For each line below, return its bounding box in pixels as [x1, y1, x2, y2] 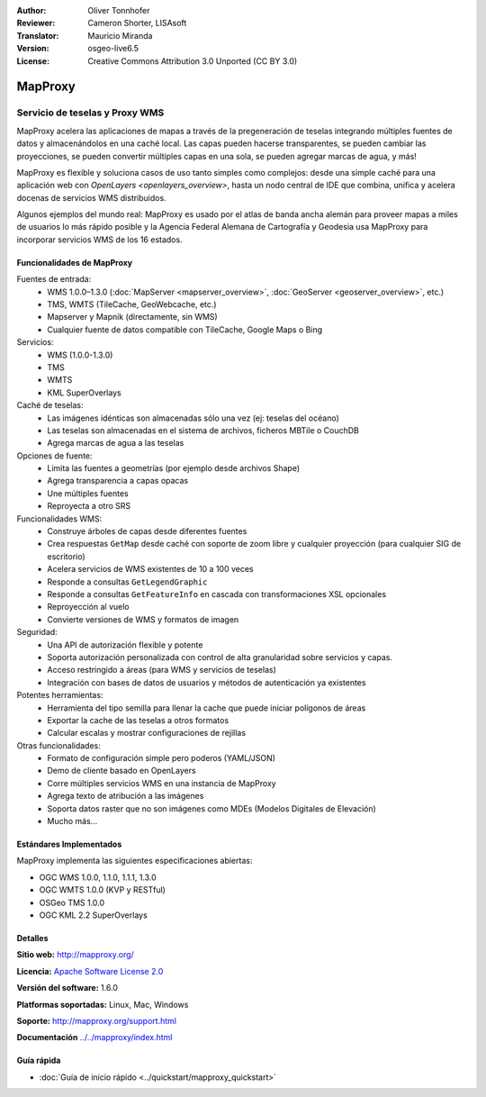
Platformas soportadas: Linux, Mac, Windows [16, 999, 189, 1010]
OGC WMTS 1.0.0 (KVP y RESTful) [39, 884, 166, 895]
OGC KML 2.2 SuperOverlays [39, 910, 148, 920]
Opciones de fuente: [16, 450, 94, 461]
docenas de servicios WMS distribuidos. [16, 192, 166, 203]
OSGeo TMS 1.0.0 [39, 897, 105, 908]
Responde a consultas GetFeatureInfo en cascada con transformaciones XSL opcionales [47, 589, 387, 599]
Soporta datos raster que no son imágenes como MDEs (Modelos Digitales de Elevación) [47, 802, 377, 814]
